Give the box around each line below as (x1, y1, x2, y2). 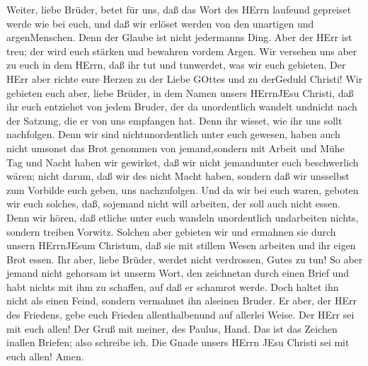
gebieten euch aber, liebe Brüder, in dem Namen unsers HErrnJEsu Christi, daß (6, 85, 354, 100)
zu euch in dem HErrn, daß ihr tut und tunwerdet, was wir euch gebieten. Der (6, 57, 346, 72)
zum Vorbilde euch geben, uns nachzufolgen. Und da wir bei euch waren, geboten (6, 182, 359, 197)
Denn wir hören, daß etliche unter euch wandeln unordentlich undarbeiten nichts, (6, 210, 359, 224)
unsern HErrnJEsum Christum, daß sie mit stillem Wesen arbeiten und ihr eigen (6, 238, 356, 253)
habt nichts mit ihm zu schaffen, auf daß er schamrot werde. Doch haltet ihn (6, 279, 339, 294)
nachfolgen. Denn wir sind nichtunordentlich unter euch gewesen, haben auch (6, 127, 340, 142)
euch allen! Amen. (6, 348, 84, 363)
